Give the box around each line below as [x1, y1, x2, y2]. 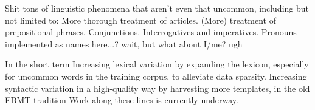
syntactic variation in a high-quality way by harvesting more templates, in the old [5, 81, 310, 94]
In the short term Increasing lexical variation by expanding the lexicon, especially [5, 58, 309, 70]
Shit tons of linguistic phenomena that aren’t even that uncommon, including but [5, 2, 309, 14]
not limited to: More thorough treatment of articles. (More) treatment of [5, 13, 276, 26]
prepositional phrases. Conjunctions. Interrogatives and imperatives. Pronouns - [5, 26, 303, 38]
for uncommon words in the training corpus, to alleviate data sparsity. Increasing [5, 69, 307, 82]
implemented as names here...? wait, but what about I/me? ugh [5, 37, 243, 50]
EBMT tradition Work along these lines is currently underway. [5, 94, 238, 106]
